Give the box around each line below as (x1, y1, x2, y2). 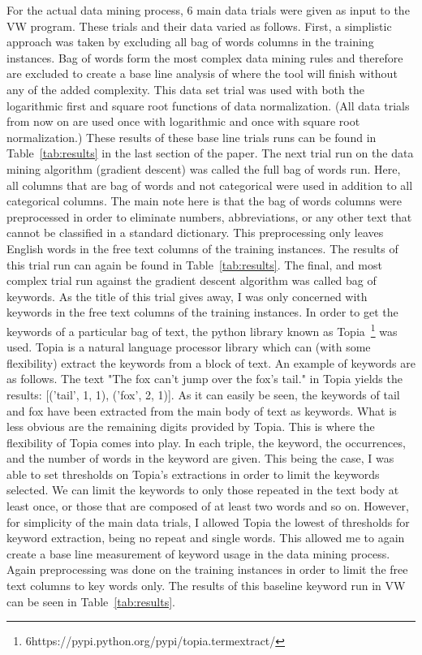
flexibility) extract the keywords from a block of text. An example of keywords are (6, 354, 416, 371)
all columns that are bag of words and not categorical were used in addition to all (6, 176, 413, 193)
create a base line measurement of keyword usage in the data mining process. (6, 545, 390, 562)
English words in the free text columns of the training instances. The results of (6, 239, 398, 256)
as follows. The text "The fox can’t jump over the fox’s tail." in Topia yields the (6, 370, 403, 387)
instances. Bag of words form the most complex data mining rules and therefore (6, 49, 403, 66)
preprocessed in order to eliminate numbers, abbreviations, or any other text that (6, 208, 412, 225)
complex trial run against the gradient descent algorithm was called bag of (6, 272, 377, 289)
